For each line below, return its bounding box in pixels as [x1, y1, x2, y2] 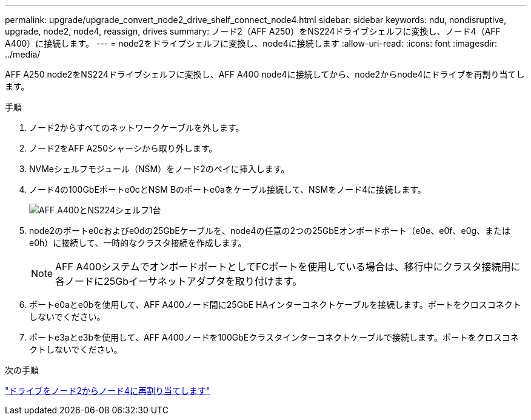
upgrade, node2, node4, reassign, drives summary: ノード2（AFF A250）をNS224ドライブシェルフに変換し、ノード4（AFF [5, 26, 501, 36]
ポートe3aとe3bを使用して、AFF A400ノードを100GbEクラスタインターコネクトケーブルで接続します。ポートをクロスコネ [29, 332, 519, 342]
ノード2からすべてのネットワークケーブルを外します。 [29, 122, 244, 133]
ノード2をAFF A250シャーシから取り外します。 [29, 143, 218, 153]
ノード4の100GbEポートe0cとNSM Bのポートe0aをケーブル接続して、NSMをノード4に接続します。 [29, 184, 426, 195]
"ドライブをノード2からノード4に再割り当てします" [5, 385, 210, 396]
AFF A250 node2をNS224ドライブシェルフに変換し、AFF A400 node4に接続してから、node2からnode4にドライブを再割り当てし [5, 69, 525, 79]
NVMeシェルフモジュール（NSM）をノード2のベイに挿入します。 [29, 164, 290, 174]
